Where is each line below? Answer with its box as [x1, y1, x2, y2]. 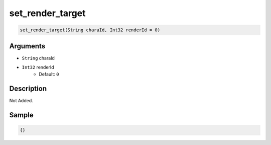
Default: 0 [39, 71, 59, 78]
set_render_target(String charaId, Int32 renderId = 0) [20, 27, 161, 33]
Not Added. [9, 98, 34, 104]
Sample [9, 111, 34, 119]
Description [9, 85, 47, 93]
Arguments [9, 42, 46, 50]
